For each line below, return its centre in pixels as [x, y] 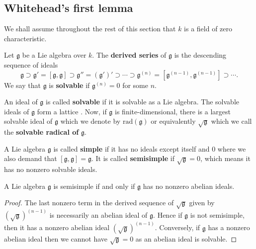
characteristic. [25, 38]
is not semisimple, [217, 215]
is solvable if [69, 85]
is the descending [200, 55]
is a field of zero [208, 29]
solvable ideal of [28, 121]
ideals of [17, 111]
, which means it [225, 158]
